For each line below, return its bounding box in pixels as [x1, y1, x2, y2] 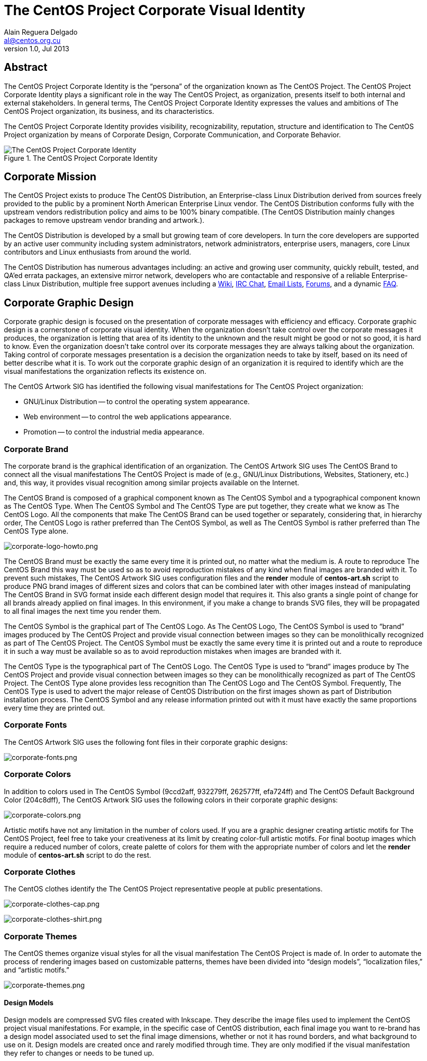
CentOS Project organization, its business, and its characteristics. [4, 107, 214, 115]
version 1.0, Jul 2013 [4, 44, 69, 53]
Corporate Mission [4, 171, 97, 183]
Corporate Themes [4, 931, 77, 941]
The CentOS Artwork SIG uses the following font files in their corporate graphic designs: [4, 737, 288, 746]
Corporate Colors [4, 769, 71, 780]
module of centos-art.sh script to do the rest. [4, 850, 151, 859]
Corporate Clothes [4, 866, 76, 877]
